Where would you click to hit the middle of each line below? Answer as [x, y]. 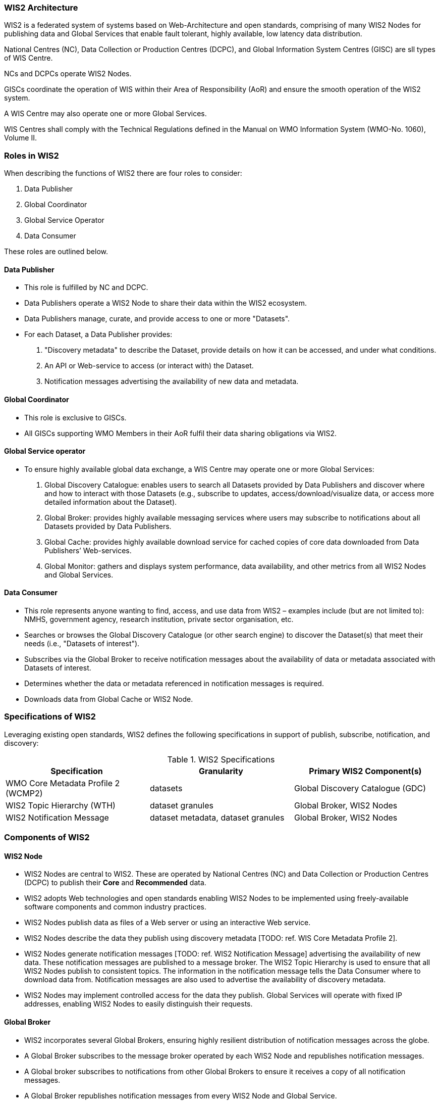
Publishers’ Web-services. [88, 550]
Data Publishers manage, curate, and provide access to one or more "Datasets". [157, 319]
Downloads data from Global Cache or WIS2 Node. [109, 699]
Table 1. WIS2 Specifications [221, 759]
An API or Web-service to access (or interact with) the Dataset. [149, 366]
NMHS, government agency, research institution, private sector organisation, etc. [159, 619]
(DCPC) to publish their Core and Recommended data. [115, 883]
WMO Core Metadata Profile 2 [63, 783]
